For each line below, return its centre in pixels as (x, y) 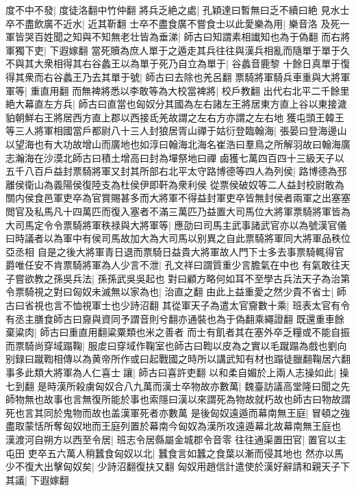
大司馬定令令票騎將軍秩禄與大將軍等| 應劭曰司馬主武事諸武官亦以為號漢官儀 (176, 224)
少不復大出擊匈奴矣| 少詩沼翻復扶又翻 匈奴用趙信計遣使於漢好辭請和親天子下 (178, 466)
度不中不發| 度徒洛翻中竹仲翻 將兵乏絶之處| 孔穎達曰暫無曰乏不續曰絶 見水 (173, 10)
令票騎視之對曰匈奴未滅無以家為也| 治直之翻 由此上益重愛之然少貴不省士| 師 (176, 292)
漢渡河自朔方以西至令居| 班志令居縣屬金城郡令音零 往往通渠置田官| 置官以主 (176, 439)
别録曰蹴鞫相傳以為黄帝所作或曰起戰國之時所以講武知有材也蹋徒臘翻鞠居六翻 (178, 359)
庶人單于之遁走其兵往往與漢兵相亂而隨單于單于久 (240, 50)
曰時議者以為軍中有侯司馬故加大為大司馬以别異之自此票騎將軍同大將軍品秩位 (178, 238)
